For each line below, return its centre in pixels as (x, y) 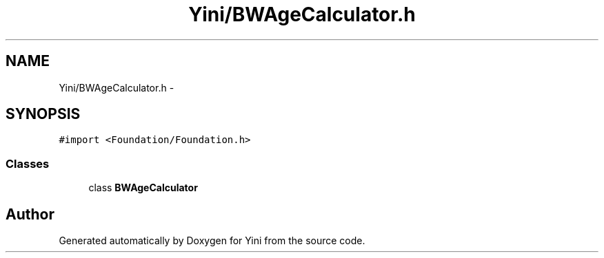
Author (30, 214)
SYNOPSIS (43, 114)
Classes (28, 163)
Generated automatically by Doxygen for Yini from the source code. (212, 241)
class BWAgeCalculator (143, 188)
